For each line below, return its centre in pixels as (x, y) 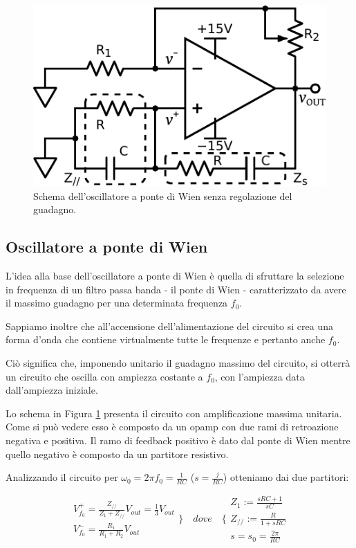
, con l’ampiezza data (260, 376)
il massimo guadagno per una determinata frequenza (117, 303)
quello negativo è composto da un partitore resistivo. (117, 454)
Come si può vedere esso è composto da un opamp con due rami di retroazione (172, 427)
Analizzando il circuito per (62, 477)
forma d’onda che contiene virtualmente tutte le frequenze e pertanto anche (166, 339)
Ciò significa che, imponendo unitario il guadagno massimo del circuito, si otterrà (178, 363)
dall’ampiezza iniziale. (52, 390)
